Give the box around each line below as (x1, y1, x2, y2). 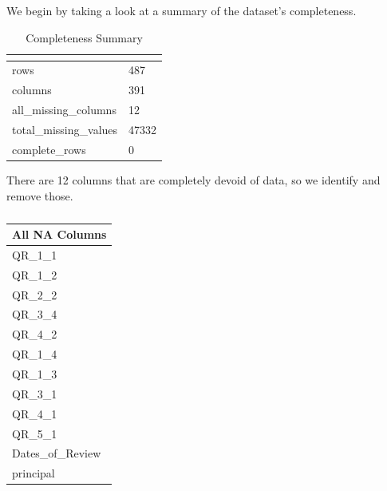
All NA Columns (12, 226, 107, 243)
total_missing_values (12, 121, 118, 137)
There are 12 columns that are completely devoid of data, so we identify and (6, 171, 381, 188)
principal (12, 465, 55, 481)
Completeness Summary (26, 29, 143, 46)
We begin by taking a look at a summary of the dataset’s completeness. (6, 2, 357, 18)
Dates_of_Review (12, 445, 101, 461)
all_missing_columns (12, 101, 116, 118)
